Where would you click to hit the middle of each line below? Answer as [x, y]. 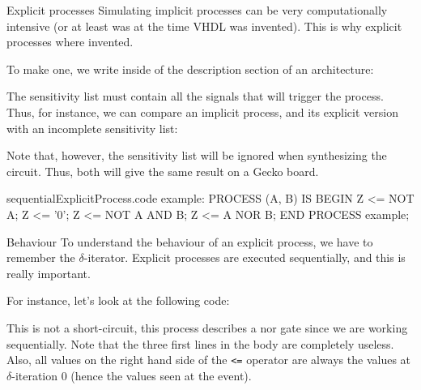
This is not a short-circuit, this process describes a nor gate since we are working [207, 327]
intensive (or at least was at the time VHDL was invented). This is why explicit [204, 26]
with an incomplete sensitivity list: [92, 128]
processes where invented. [70, 42]
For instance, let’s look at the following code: [118, 300]
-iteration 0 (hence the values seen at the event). [132, 375]
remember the [41, 257]
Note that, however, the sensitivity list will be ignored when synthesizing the [197, 155]
